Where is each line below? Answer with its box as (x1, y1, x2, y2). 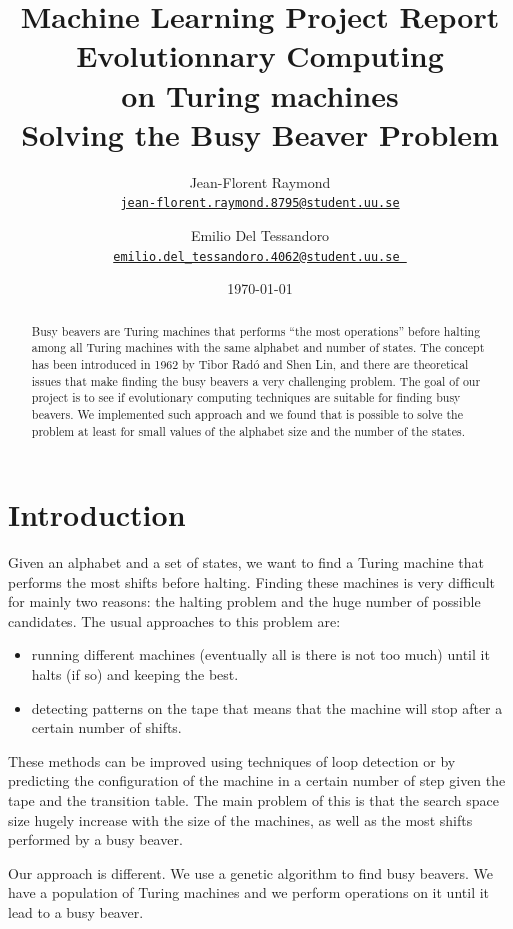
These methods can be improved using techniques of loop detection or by (8, 750, 456, 771)
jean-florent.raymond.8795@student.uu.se (120, 196, 400, 211)
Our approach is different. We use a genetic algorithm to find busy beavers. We (8, 862, 494, 883)
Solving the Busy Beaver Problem (21, 113, 499, 154)
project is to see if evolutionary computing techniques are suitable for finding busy (31, 389, 461, 406)
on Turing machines (121, 74, 399, 115)
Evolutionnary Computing (76, 35, 444, 76)
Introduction (8, 494, 186, 535)
